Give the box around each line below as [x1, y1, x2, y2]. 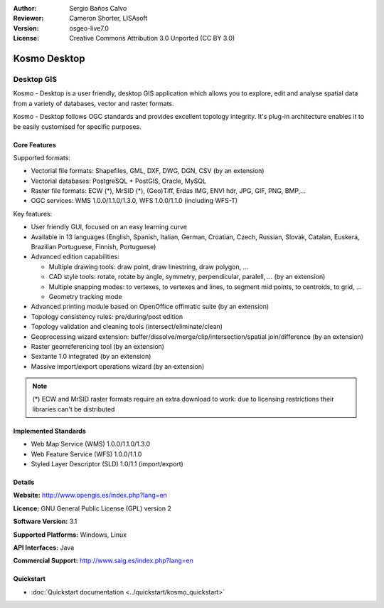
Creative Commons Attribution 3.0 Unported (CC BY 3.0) [69, 34, 235, 43]
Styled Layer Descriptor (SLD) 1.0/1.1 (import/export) [31, 460, 184, 468]
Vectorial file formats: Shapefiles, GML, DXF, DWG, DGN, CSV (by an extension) [31, 167, 265, 175]
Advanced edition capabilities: [31, 253, 120, 261]
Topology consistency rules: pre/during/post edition [31, 312, 183, 320]
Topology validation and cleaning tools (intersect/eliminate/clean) [31, 323, 223, 331]
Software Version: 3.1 [13, 517, 78, 526]
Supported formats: [13, 153, 71, 162]
